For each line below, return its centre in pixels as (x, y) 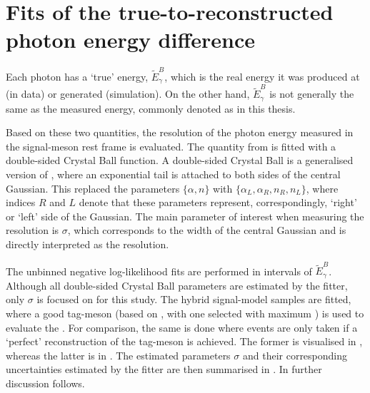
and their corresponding (295, 355)
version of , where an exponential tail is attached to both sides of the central (173, 174)
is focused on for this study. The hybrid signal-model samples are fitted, (194, 299)
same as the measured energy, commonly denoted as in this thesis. (151, 108)
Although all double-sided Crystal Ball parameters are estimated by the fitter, (177, 285)
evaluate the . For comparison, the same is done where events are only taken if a (182, 327)
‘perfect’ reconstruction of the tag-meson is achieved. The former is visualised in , (184, 341)
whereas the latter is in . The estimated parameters (118, 355)
